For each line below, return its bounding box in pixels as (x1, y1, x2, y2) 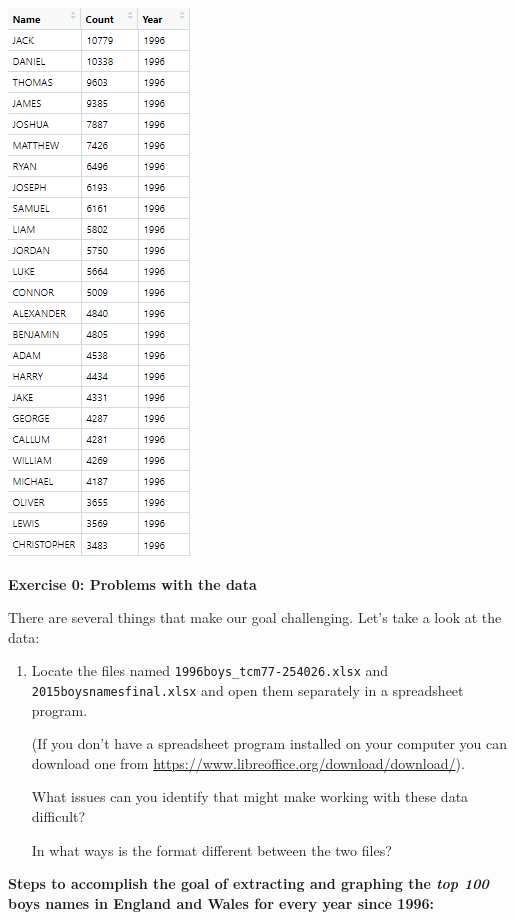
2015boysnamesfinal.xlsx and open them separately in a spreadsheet (31, 680, 464, 701)
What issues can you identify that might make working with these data (31, 786, 469, 807)
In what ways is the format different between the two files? (31, 839, 392, 860)
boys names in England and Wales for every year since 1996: (8, 892, 435, 913)
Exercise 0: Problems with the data (8, 573, 257, 594)
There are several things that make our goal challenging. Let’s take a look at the (8, 607, 502, 628)
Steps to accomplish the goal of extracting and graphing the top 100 (8, 873, 489, 894)
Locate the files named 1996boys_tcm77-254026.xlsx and (31, 660, 389, 681)
